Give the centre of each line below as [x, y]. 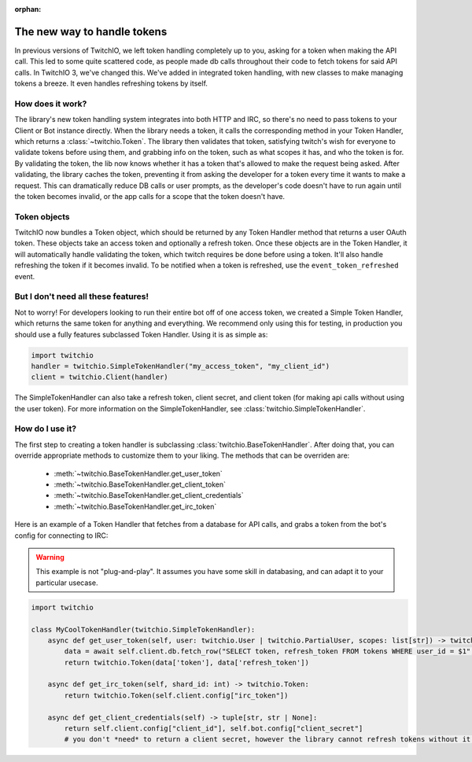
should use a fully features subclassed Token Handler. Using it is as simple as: [141, 334]
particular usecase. [67, 583]
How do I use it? [46, 429]
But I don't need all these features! [82, 296]
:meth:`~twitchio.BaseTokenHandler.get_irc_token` [135, 506]
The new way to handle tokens [91, 31]
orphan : [28, 9]
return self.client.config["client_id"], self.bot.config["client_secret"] [214, 729]
